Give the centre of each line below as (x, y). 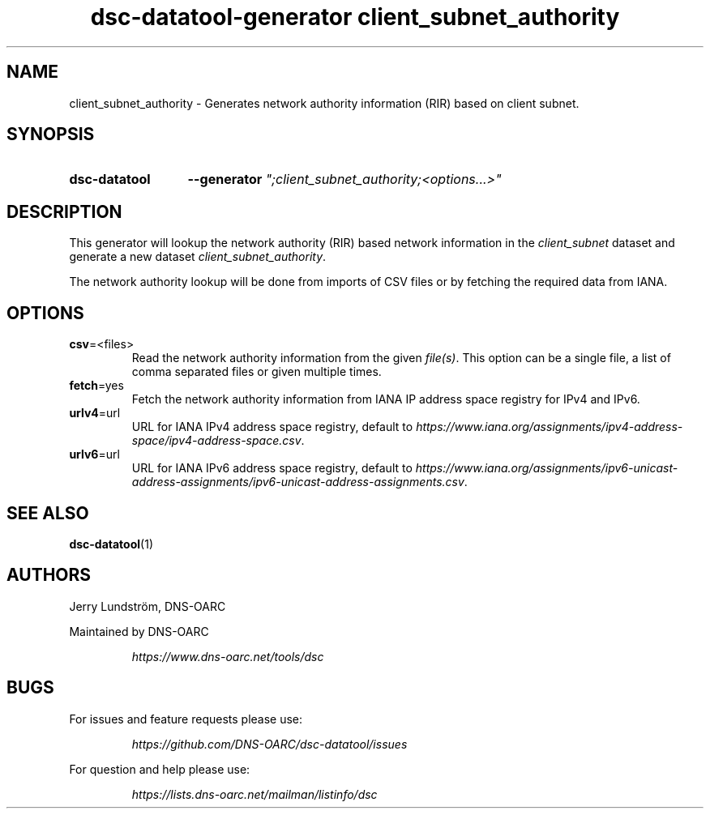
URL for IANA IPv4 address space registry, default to (272, 427)
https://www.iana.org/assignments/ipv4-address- (550, 427)
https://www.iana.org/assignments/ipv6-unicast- (547, 468)
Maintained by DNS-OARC (139, 631)
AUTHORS (49, 575)
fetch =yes (96, 386)
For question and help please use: (160, 769)
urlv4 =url (95, 413)
